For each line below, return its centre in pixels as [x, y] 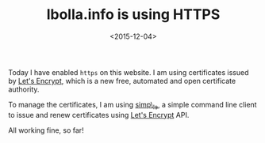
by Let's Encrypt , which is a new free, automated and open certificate [122, 81]
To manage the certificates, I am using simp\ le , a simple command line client [132, 105]
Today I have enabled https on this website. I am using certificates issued [129, 72]
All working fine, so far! [46, 130]
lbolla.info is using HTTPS [133, 15]
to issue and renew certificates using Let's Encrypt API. [99, 115]
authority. [24, 89]
